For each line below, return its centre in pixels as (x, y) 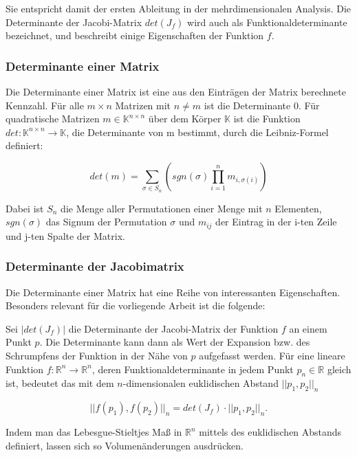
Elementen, (298, 208)
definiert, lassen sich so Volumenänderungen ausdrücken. (125, 445)
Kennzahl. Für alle (45, 105)
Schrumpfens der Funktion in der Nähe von (97, 355)
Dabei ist (25, 208)
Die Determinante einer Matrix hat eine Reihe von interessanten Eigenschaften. (173, 292)
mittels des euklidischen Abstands (270, 432)
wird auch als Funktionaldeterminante (267, 22)
